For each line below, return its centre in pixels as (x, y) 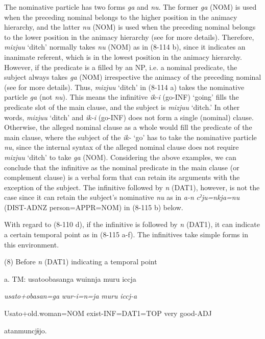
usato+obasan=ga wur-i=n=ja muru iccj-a (71, 296)
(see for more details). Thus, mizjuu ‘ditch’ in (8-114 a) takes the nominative (124, 87)
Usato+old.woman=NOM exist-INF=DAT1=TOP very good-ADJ (108, 313)
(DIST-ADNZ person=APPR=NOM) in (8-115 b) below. (94, 207)
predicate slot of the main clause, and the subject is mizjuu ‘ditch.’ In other (122, 107)
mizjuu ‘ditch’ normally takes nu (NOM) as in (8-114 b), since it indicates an (125, 47)
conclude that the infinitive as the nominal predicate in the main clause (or (122, 167)
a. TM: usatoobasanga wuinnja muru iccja (70, 278)
